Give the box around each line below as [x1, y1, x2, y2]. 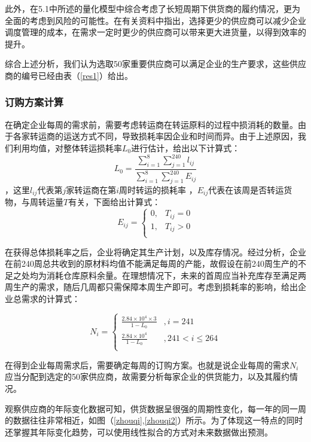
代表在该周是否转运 [208, 184, 284, 196]
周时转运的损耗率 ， [119, 184, 197, 196]
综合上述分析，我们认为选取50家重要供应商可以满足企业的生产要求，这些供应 [5, 57, 306, 70]
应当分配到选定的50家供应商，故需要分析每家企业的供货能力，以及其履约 [5, 370, 289, 383]
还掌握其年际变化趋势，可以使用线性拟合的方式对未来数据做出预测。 [5, 425, 273, 438]
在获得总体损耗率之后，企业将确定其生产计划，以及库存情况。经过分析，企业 [5, 245, 306, 258]
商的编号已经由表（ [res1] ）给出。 [5, 69, 133, 81]
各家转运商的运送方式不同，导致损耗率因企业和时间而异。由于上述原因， [13, 130, 298, 142]
